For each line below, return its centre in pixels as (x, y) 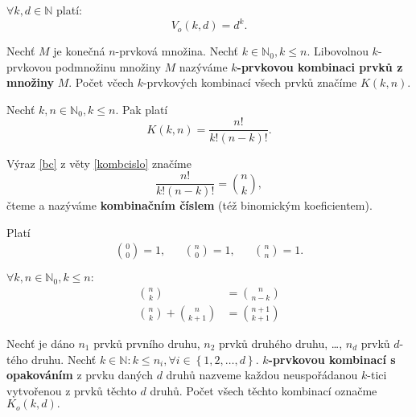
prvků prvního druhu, (147, 343)
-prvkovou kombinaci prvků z (320, 66)
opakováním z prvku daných (80, 375)
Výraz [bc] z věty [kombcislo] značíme (99, 163)
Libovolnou (341, 51)
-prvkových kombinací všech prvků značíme (250, 82)
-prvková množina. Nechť (177, 51)
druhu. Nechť (64, 359)
